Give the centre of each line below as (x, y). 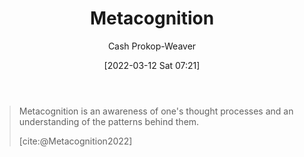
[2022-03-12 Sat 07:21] (152, 65)
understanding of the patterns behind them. (109, 121)
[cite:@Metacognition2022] (75, 141)
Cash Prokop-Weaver (152, 46)
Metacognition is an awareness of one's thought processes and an (156, 111)
